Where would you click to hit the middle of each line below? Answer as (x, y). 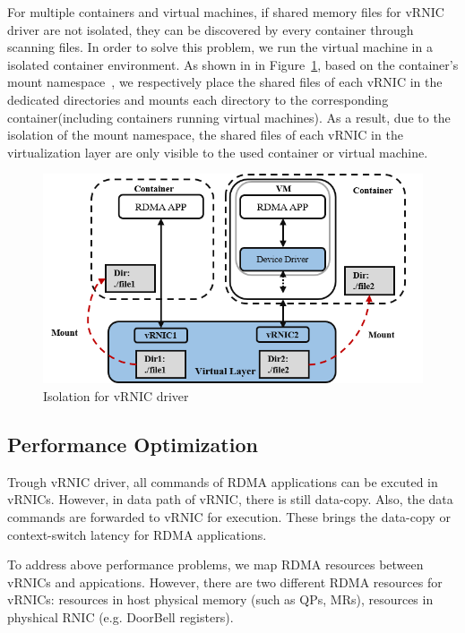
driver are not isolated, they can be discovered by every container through (211, 29)
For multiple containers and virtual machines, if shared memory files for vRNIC (226, 12)
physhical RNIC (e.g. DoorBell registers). (121, 616)
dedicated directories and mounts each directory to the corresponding (198, 99)
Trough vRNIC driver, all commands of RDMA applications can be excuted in (223, 481)
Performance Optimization (133, 444)
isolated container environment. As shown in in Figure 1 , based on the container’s (233, 64)
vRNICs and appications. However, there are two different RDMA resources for (225, 582)
